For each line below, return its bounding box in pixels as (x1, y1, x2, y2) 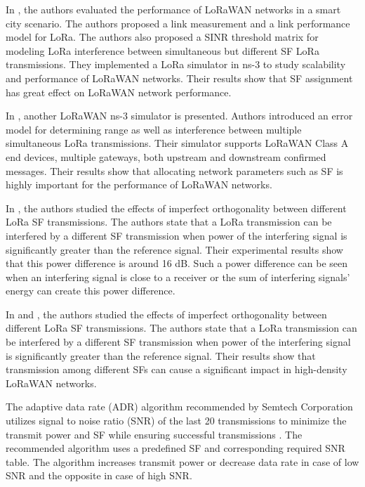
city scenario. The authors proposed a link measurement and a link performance (6, 15, 350, 30)
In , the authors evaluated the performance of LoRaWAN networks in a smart (6, 2, 341, 16)
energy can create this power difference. (6, 283, 175, 298)
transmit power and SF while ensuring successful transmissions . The (6, 427, 303, 441)
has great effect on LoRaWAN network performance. (6, 84, 232, 99)
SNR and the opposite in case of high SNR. (6, 468, 192, 483)
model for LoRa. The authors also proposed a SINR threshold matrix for (6, 30, 319, 44)
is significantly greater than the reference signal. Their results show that (6, 348, 316, 363)
